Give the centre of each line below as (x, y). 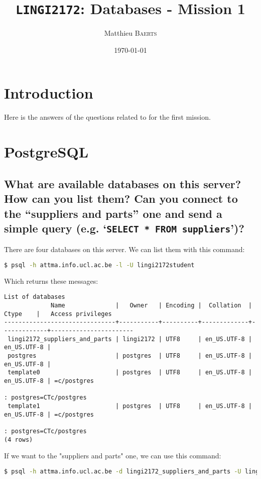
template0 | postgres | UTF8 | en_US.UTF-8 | (130, 373)
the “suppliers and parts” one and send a (113, 213)
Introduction (49, 93)
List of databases (35, 297)
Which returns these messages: (51, 281)
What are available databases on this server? (123, 183)
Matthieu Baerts (130, 33)
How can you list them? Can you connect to (121, 198)
